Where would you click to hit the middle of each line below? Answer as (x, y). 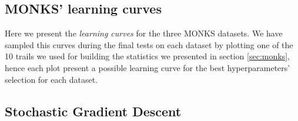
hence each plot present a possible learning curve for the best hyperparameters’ (148, 67)
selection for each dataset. (51, 79)
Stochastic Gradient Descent (93, 111)
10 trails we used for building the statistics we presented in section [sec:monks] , (147, 56)
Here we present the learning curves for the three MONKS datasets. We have (144, 33)
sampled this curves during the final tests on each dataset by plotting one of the (149, 44)
